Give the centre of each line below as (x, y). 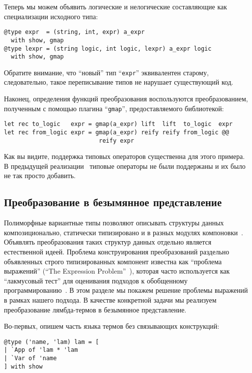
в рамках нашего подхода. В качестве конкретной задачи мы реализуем (110, 300)
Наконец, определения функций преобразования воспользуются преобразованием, (126, 99)
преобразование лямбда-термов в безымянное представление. (95, 309)
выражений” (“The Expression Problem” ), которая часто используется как (117, 271)
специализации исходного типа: (51, 16)
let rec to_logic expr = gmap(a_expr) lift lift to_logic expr (118, 124)
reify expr (116, 140)
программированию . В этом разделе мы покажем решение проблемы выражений (126, 290)
